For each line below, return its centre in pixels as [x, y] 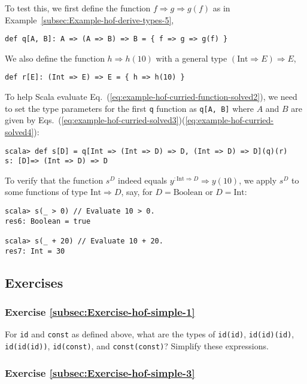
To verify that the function [54, 180]
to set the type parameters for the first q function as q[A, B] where [129, 108]
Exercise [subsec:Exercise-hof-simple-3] [100, 372]
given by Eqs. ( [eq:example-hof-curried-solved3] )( [95, 120]
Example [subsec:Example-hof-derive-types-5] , [89, 19]
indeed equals [142, 180]
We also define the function [55, 58]
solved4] [19, 131]
